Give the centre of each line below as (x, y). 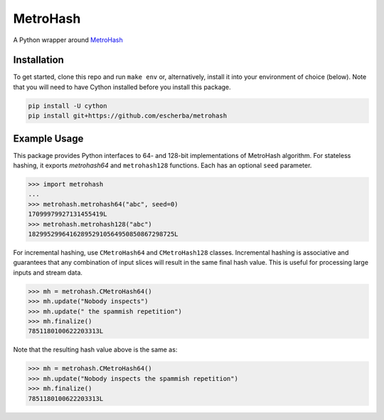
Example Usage (48, 138)
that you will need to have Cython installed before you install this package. (122, 87)
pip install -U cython (68, 106)
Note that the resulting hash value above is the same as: (95, 350)
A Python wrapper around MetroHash (68, 40)
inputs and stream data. (48, 272)
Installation (38, 60)
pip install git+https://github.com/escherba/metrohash (128, 116)
